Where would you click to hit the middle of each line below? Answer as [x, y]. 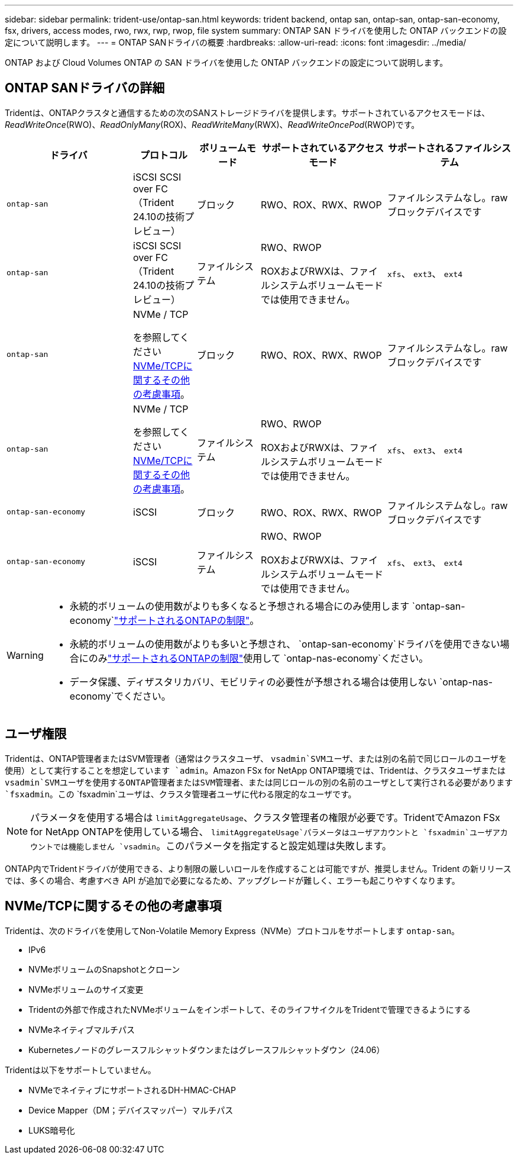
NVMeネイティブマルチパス [82, 1029]
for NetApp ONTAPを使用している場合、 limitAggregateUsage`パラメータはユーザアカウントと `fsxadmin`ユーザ [261, 831]
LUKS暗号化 [52, 1130]
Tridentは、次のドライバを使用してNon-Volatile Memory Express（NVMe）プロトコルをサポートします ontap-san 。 [232, 931]
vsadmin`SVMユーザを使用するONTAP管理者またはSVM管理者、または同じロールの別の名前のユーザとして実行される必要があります [259, 782]
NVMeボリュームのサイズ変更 [86, 989]
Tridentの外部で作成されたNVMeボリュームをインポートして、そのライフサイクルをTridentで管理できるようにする [250, 1009]
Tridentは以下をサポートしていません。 [80, 1070]
